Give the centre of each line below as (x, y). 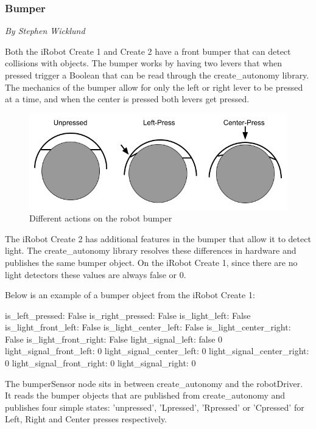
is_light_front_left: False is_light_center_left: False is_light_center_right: (148, 327)
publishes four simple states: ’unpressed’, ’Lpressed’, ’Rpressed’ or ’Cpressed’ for (155, 407)
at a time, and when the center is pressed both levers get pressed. (127, 99)
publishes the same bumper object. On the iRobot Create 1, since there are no (151, 262)
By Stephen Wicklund (45, 31)
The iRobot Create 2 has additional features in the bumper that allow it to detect (158, 238)
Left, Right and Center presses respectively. (86, 419)
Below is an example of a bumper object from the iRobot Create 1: (130, 295)
